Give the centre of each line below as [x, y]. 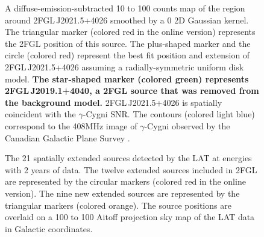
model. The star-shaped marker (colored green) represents [127, 78]
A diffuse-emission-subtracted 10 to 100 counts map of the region [125, 8]
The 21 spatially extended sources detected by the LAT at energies [128, 158]
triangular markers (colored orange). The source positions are [118, 205]
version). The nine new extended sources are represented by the [122, 193]
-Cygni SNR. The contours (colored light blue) [169, 114]
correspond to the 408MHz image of [71, 125]
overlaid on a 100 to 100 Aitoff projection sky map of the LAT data [130, 217]
